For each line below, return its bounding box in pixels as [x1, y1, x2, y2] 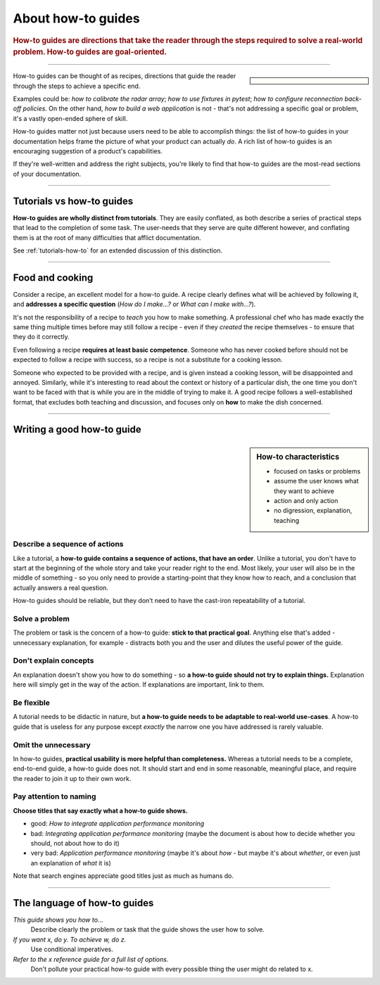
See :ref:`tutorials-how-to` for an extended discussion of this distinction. [13, 246, 223, 255]
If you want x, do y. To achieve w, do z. [13, 935, 127, 943]
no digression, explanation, [274, 507, 353, 515]
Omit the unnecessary [13, 739, 91, 749]
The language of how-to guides [13, 897, 154, 909]
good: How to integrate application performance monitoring [30, 820, 205, 828]
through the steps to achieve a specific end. [13, 82, 141, 90]
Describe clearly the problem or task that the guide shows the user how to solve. [30, 925, 265, 934]
